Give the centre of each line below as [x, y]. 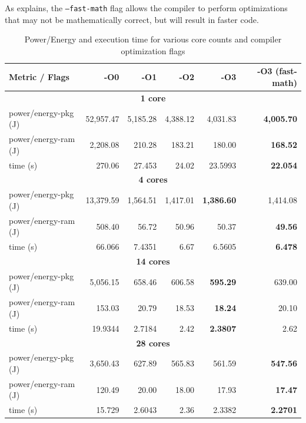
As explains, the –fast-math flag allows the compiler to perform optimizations [146, 8]
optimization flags [153, 50]
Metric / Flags [39, 77]
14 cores [153, 261]
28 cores [153, 343]
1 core [153, 98]
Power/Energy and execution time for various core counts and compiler [153, 39]
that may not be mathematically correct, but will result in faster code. [132, 19]
